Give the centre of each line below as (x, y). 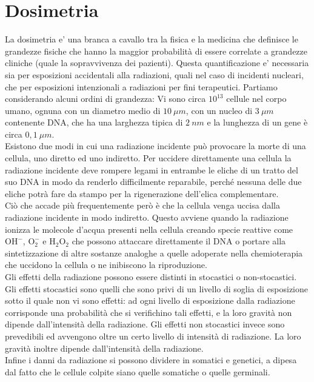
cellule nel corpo (256, 99)
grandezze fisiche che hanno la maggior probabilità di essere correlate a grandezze (156, 51)
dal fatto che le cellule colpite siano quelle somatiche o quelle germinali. (138, 371)
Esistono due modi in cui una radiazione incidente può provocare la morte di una (155, 146)
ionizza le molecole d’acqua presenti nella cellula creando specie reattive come (149, 229)
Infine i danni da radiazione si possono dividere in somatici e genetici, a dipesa (151, 360)
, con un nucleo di (219, 110)
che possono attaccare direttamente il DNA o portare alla (179, 241)
